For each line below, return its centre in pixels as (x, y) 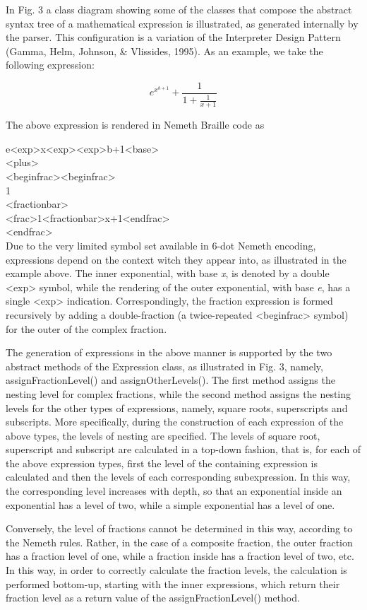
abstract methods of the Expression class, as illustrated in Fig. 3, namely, (164, 366)
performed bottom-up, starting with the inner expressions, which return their (173, 583)
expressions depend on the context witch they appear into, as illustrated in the (176, 259)
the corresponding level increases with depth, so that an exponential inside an (174, 491)
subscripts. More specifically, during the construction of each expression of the (175, 422)
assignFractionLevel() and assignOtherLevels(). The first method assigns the (170, 380)
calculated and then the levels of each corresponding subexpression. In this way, (178, 477)
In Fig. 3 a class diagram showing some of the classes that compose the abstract (179, 9)
